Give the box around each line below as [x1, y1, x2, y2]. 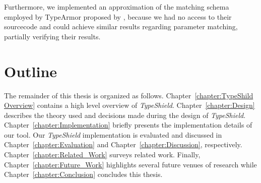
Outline [4, 60, 57, 81]
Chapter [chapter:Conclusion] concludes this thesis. [4, 169, 163, 179]
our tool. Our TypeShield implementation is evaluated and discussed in [4, 129, 222, 140]
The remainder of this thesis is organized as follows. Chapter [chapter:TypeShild [4, 90, 253, 100]
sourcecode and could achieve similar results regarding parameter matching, [4, 21, 238, 32]
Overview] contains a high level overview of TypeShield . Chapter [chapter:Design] [4, 100, 255, 110]
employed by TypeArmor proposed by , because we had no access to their [4, 11, 232, 22]
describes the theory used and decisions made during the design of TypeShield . [4, 109, 246, 120]
